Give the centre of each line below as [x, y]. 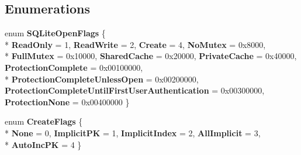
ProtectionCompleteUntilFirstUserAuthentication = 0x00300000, [135, 90]
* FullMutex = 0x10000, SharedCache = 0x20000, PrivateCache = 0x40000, [151, 56]
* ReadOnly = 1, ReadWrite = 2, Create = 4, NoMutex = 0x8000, [135, 44]
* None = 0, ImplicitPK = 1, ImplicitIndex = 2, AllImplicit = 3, [133, 132]
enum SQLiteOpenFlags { [55, 33]
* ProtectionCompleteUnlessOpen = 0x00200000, [102, 79]
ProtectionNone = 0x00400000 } [67, 101]
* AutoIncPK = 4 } [43, 144]
